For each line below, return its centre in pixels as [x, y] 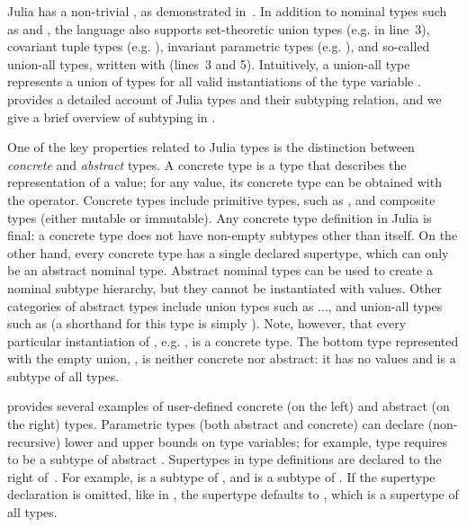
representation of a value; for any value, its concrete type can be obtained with [225, 182]
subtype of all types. [63, 375]
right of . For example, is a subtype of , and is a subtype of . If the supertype [221, 476]
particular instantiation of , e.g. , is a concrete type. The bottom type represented [233, 340]
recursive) [34, 441]
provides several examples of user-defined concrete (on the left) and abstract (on [229, 406]
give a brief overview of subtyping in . [112, 116]
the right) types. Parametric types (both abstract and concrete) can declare [216, 424]
